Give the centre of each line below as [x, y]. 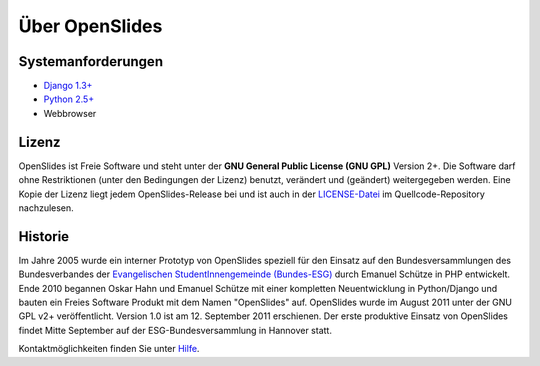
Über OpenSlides [90, 26]
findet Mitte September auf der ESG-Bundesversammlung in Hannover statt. [175, 330]
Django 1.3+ [68, 86]
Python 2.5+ [69, 99]
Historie [44, 236]
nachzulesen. [46, 207]
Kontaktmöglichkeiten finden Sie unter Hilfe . [109, 349]
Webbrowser [70, 113]
